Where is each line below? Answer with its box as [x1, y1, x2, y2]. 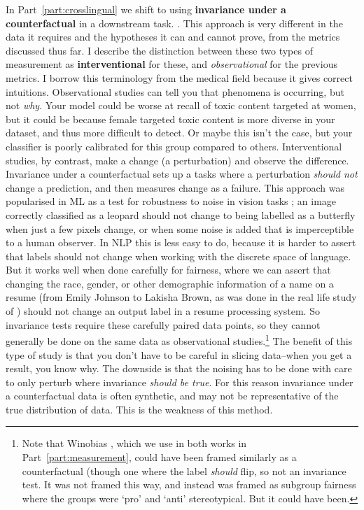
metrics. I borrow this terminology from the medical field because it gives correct [6, 70, 353, 85]
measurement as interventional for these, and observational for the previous [6, 57, 337, 71]
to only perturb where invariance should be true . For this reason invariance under [6, 374, 353, 389]
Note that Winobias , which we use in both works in [22, 436, 247, 451]
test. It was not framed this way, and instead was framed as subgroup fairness [22, 477, 356, 492]
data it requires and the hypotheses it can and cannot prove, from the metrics [6, 29, 340, 44]
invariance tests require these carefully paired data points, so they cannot [6, 317, 321, 332]
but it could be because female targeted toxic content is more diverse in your [6, 111, 335, 126]
